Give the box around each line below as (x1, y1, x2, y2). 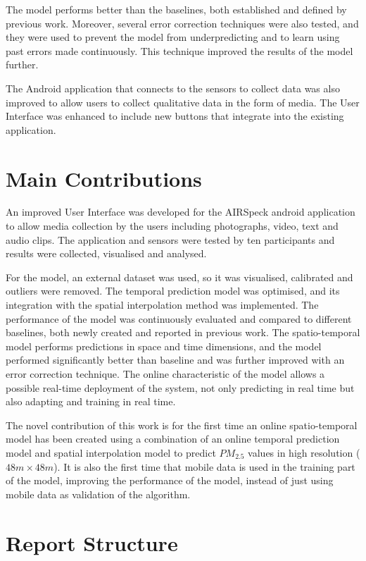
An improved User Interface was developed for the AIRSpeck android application (6, 204, 355, 219)
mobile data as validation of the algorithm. (6, 486, 191, 501)
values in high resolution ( (248, 445, 360, 460)
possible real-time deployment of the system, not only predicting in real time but (6, 380, 355, 395)
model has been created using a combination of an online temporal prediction (6, 431, 340, 446)
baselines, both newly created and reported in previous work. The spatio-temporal (6, 325, 360, 340)
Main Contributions (6, 164, 202, 192)
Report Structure (6, 528, 178, 557)
